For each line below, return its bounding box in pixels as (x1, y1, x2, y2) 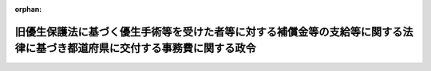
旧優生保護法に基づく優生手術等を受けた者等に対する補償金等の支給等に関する (14, 24, 403, 39)
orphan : (14, 5, 42, 13)
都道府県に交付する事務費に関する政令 (66, 42, 256, 55)
